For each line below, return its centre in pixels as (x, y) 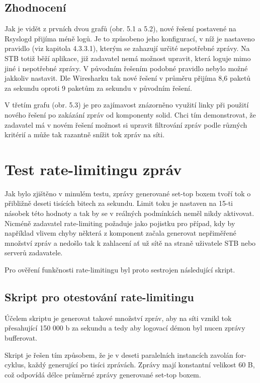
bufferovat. (21, 338)
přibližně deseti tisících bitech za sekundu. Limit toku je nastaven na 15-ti (119, 203)
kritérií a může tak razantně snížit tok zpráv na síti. (85, 134)
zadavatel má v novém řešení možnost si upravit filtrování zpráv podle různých (126, 124)
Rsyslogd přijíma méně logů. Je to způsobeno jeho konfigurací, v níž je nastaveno (130, 38)
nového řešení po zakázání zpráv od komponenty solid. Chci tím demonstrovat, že (130, 114)
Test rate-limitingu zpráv (93, 169)
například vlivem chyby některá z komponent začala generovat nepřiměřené (120, 233)
